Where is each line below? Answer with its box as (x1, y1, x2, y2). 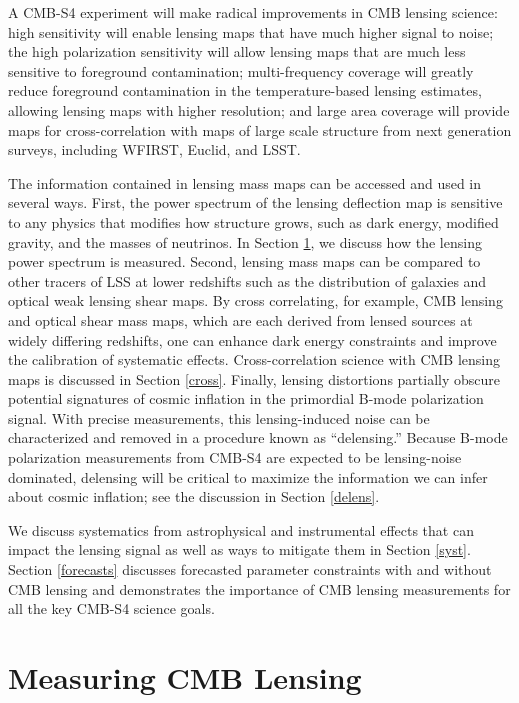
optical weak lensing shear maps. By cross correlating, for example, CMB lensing (8, 290, 503, 311)
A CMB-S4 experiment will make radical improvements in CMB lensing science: (8, 2, 498, 22)
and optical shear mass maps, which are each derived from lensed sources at (8, 309, 473, 330)
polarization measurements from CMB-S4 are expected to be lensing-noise (8, 447, 462, 468)
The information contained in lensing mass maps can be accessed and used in (8, 172, 482, 193)
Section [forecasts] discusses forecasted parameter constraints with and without (8, 559, 492, 580)
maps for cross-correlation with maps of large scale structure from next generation (8, 119, 512, 140)
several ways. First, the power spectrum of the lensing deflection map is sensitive (8, 192, 503, 213)
